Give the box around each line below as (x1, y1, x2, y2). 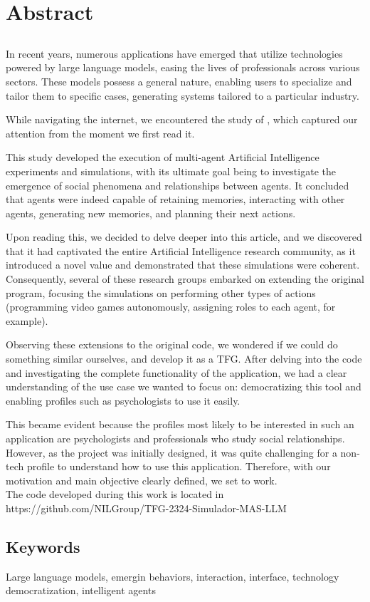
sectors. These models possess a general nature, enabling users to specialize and (6, 73, 352, 88)
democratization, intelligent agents (6, 583, 156, 598)
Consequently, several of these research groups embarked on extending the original (6, 271, 364, 286)
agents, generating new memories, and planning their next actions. (6, 205, 296, 220)
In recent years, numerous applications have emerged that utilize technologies (6, 46, 343, 61)
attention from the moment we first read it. (6, 125, 195, 140)
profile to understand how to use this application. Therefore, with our (26, 459, 331, 474)
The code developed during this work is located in (6, 487, 224, 502)
